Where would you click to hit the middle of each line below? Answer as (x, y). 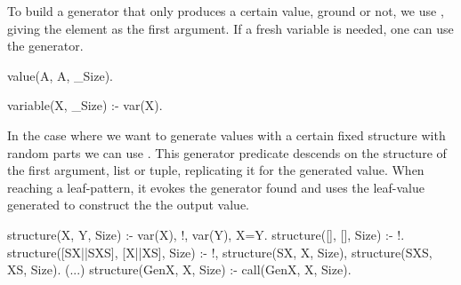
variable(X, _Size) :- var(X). (85, 105)
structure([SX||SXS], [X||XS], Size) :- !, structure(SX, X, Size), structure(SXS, (220, 252)
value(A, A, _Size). (60, 75)
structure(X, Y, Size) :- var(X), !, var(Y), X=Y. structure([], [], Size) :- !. (206, 234)
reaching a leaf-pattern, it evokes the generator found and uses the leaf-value (216, 187)
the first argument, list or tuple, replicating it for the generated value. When (216, 170)
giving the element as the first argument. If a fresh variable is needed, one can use (230, 28)
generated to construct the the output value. (128, 205)
